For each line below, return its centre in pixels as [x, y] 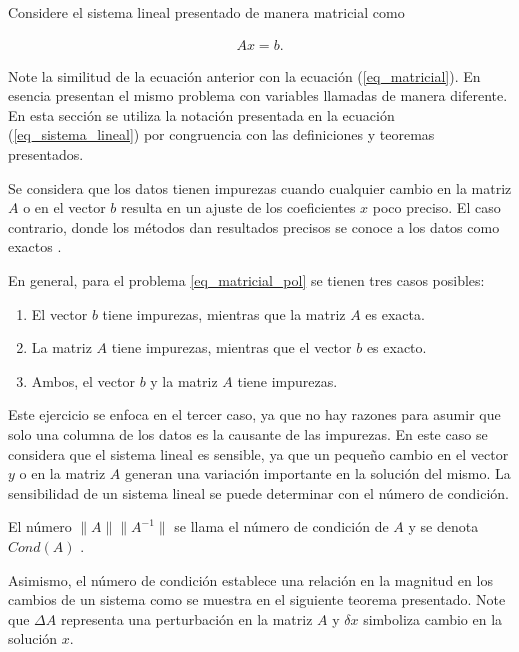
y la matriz [184, 380]
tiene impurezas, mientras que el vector [231, 347]
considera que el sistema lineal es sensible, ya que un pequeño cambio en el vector [258, 453]
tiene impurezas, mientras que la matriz [224, 313]
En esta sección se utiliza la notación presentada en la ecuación [201, 114]
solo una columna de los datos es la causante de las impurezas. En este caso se [248, 433]
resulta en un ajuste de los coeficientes [238, 207]
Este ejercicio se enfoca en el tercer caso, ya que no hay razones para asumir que [254, 414]
